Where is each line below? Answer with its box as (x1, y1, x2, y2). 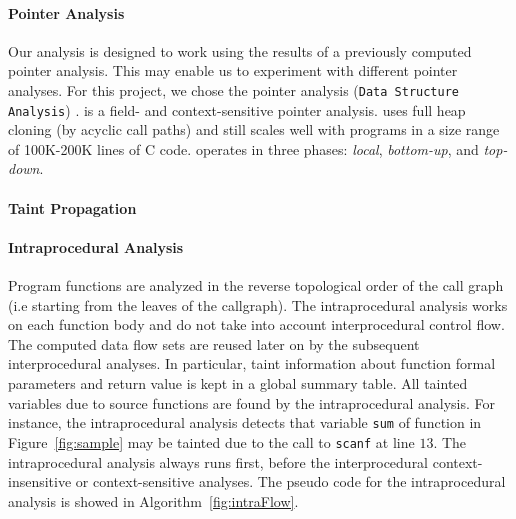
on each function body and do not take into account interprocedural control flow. (8, 314, 505, 335)
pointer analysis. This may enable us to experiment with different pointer (8, 60, 458, 81)
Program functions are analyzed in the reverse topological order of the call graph (8, 275, 504, 296)
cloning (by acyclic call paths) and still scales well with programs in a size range (8, 119, 500, 140)
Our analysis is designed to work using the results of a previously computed (8, 40, 472, 61)
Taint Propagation (8, 197, 137, 218)
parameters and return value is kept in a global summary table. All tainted (8, 373, 468, 394)
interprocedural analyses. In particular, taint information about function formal (8, 353, 496, 374)
